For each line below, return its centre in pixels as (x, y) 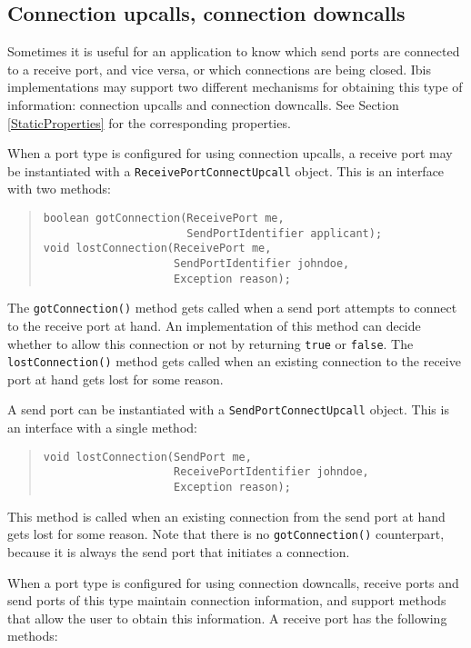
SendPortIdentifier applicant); (285, 233)
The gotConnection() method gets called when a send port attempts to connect (232, 308)
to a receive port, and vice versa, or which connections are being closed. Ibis (219, 69)
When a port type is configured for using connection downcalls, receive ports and (233, 582)
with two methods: (60, 189)
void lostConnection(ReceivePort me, (157, 249)
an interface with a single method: (102, 428)
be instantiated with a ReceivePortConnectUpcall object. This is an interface (226, 170)
